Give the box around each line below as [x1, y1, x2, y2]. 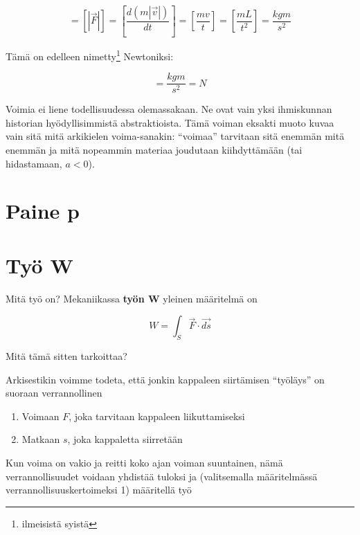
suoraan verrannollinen [6, 386, 102, 400]
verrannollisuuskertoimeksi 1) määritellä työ [6, 482, 192, 497]
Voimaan [21, 408, 60, 423]
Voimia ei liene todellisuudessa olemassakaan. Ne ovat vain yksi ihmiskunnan [6, 102, 332, 116]
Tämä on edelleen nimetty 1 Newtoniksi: [6, 46, 174, 63]
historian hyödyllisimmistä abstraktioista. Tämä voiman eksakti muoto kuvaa [6, 115, 334, 129]
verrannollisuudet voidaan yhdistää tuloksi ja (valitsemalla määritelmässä [6, 469, 318, 483]
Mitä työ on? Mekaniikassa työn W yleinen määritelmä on [6, 291, 258, 305]
